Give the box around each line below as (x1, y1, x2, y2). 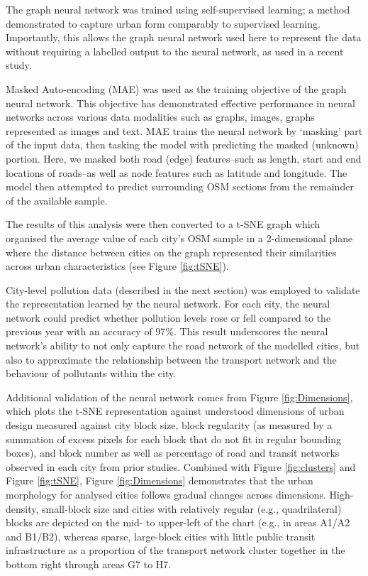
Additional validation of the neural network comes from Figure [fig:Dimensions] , (6, 389, 353, 404)
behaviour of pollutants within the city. (6, 366, 177, 381)
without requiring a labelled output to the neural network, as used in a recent (6, 43, 344, 58)
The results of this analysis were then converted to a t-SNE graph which (6, 217, 320, 232)
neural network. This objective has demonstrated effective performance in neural (6, 95, 355, 110)
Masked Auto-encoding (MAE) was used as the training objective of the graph (6, 81, 347, 96)
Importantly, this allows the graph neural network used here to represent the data (6, 30, 362, 45)
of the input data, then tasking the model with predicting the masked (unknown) (6, 137, 359, 152)
